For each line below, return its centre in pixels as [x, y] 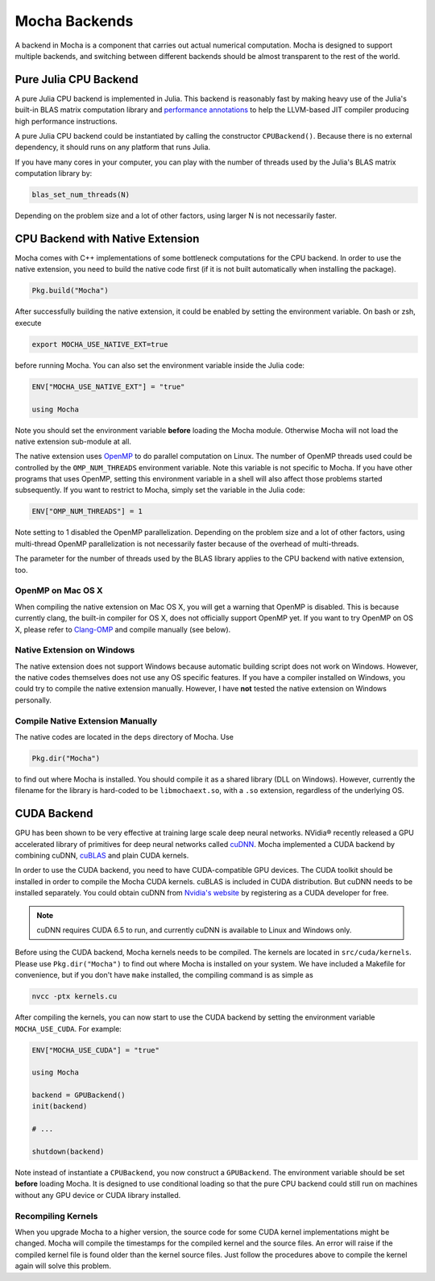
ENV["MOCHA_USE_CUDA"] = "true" [96, 1050]
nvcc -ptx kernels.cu [75, 997]
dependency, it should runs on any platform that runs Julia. [113, 147]
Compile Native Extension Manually [86, 720]
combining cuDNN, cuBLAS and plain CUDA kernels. [102, 856]
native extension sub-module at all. [73, 441]
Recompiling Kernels [56, 1216]
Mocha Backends [74, 21]
